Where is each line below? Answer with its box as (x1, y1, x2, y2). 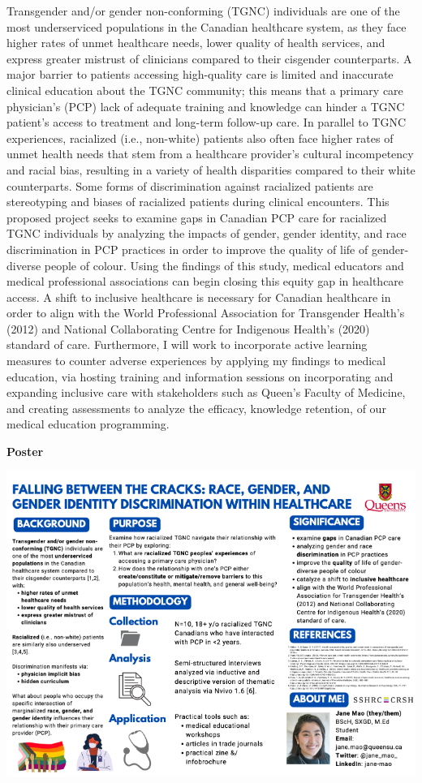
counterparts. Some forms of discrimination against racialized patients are (6, 177, 373, 194)
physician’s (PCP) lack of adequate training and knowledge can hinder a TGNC (6, 97, 405, 114)
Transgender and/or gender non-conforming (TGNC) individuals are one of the (6, 2, 400, 19)
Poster (6, 443, 44, 460)
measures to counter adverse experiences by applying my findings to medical (6, 352, 386, 369)
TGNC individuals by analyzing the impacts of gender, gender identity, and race (6, 225, 407, 242)
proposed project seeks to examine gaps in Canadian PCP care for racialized (6, 209, 387, 226)
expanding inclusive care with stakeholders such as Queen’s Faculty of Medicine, (6, 384, 406, 401)
